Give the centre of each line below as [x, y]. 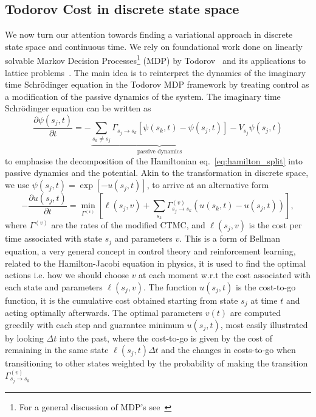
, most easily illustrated [264, 324]
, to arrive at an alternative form [208, 185]
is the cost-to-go [266, 286]
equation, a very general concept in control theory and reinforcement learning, [150, 251]
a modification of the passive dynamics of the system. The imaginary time [143, 96]
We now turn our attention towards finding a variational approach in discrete [149, 34]
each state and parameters [54, 286]
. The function [170, 286]
